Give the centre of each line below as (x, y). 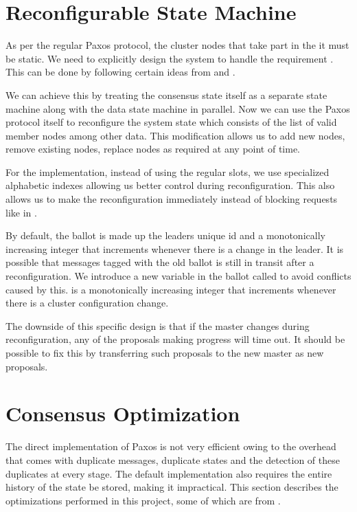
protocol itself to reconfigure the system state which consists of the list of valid (171, 122)
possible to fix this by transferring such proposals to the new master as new (165, 353)
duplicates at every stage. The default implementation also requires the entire (169, 473)
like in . (21, 212)
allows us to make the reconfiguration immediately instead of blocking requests (172, 199)
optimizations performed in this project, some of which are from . (143, 500)
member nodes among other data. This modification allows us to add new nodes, (175, 135)
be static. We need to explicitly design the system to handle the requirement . (170, 58)
